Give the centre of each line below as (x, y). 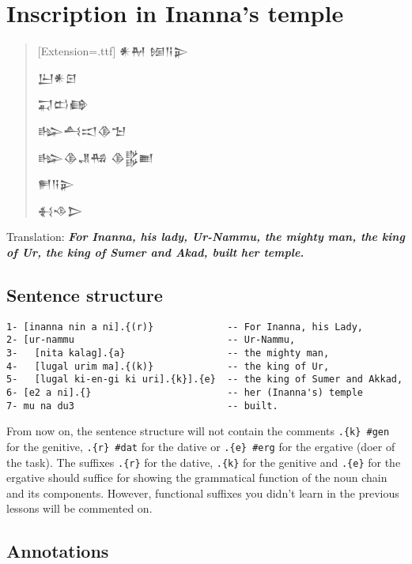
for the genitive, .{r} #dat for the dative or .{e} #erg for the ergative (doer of (201, 446)
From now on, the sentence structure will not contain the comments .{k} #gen (198, 431)
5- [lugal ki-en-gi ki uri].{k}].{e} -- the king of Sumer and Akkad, (205, 380)
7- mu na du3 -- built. (142, 406)
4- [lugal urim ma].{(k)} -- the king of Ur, (168, 366)
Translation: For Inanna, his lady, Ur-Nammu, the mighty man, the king (206, 237)
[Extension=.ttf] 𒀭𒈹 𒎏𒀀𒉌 (113, 51)
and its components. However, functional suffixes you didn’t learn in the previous (203, 493)
